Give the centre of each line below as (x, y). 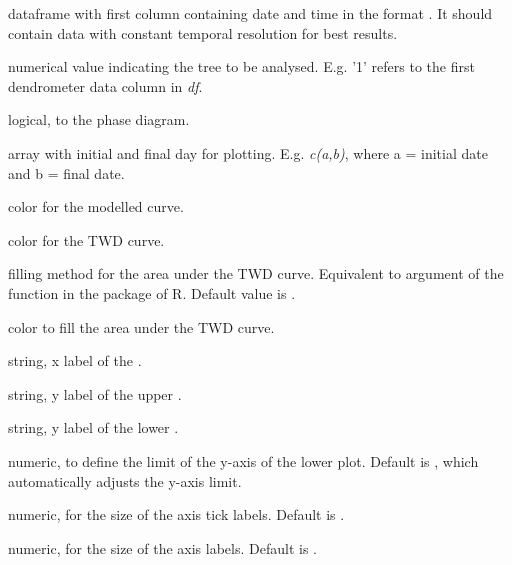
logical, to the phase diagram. (99, 119)
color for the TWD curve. (86, 239)
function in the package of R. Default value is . (152, 292)
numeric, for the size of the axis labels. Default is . (162, 547)
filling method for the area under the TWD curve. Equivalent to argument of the (256, 273)
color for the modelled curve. (96, 206)
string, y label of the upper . (95, 393)
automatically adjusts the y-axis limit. (125, 480)
